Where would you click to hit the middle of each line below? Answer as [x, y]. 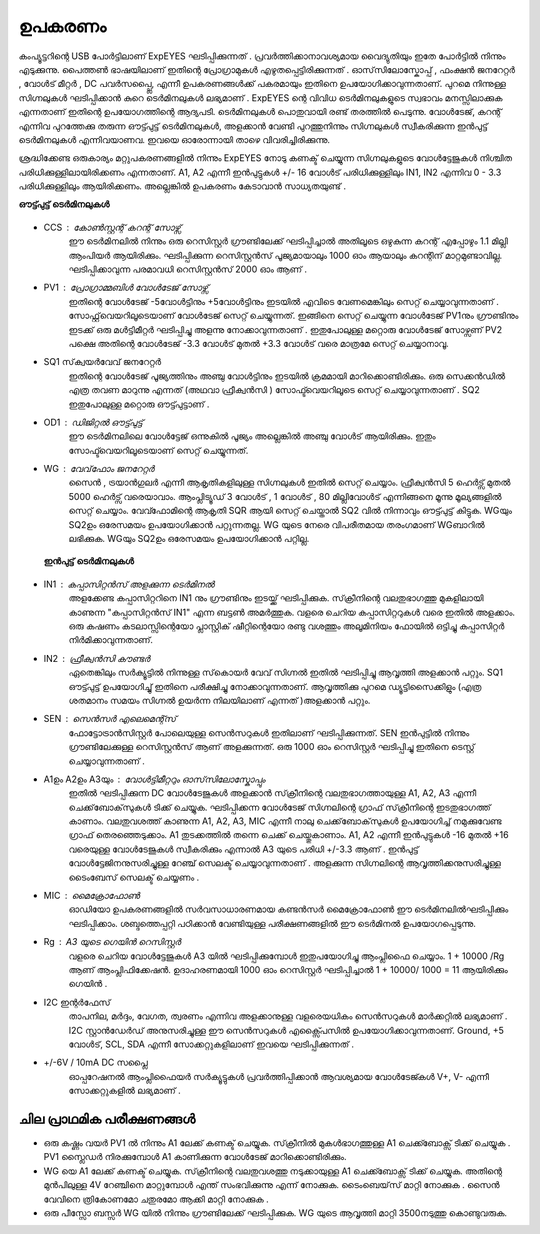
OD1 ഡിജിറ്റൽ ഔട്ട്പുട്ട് [93, 422]
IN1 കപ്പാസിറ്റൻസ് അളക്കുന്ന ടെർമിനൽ [129, 584]
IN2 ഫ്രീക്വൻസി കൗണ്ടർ [96, 658]
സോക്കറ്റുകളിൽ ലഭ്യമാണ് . [125, 1091]
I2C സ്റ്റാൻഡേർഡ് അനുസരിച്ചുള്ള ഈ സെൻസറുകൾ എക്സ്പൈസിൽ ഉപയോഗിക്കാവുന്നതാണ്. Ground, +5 [286, 1030]
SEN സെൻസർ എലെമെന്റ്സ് [110, 719]
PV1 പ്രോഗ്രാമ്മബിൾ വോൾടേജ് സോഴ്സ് [126, 287]
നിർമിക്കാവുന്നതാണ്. [111, 640]
